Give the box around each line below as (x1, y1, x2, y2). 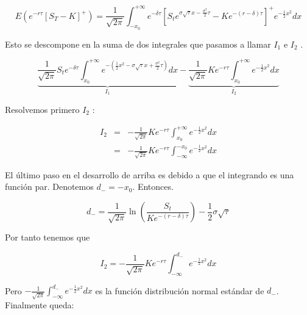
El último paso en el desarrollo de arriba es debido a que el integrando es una (5, 168, 294, 181)
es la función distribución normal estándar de (95, 284, 264, 297)
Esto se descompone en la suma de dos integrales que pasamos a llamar (5, 37, 271, 50)
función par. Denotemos (5, 180, 94, 193)
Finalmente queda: (5, 299, 74, 311)
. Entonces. (132, 180, 174, 193)
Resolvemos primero (5, 103, 80, 115)
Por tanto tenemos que (5, 231, 90, 244)
